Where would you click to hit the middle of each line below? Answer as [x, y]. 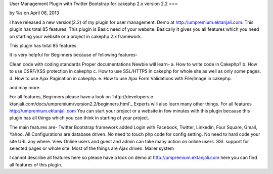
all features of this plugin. [36, 164]
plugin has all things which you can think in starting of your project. [79, 118]
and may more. [25, 87]
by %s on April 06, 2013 [34, 13]
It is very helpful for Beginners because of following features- [73, 55]
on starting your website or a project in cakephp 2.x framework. [76, 36]
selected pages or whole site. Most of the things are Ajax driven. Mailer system [92, 148]
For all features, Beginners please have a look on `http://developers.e [81, 97]
